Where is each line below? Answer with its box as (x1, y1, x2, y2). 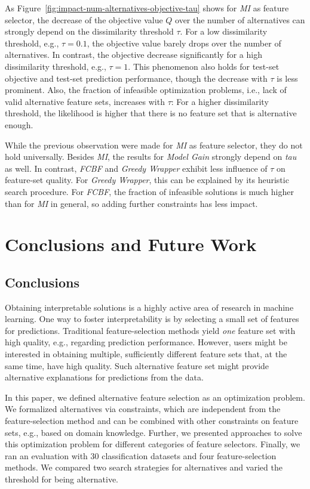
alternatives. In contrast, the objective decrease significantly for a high (5, 48, 262, 61)
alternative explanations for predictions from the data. (5, 371, 204, 383)
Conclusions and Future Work (5, 232, 257, 256)
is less (277, 72, 298, 84)
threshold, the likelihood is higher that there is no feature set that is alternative (5, 107, 297, 119)
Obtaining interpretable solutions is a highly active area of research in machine (5, 301, 294, 313)
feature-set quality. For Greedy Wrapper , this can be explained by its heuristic (5, 174, 289, 186)
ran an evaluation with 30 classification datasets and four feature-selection (5, 449, 277, 462)
